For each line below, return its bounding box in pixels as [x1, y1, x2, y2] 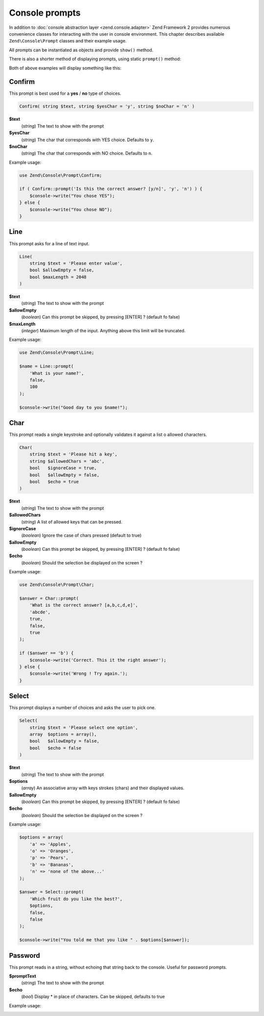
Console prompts [9, 7, 81, 18]
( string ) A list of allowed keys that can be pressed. [21, 519, 123, 525]
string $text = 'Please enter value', [29, 260, 123, 266]
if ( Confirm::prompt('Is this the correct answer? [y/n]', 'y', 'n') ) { [19, 186, 203, 192]
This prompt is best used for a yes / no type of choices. [9, 90, 122, 96]
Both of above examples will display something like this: [9, 65, 122, 71]
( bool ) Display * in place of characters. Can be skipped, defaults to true [21, 994, 165, 999]
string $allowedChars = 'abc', [29, 458, 105, 464]
